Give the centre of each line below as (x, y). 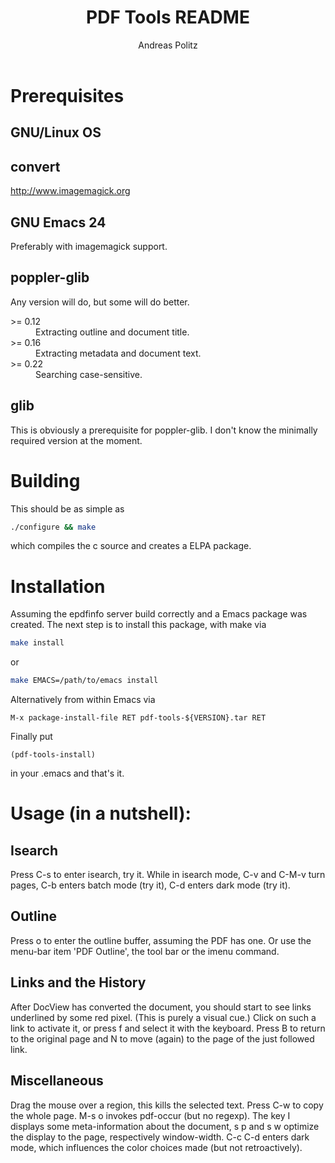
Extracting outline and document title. (112, 332)
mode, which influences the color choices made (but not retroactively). (156, 1147)
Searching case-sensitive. (89, 374)
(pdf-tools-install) (53, 755)
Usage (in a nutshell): (101, 813)
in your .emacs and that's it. (67, 773)
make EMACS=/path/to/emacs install (84, 681)
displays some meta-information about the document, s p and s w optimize (165, 1126)
